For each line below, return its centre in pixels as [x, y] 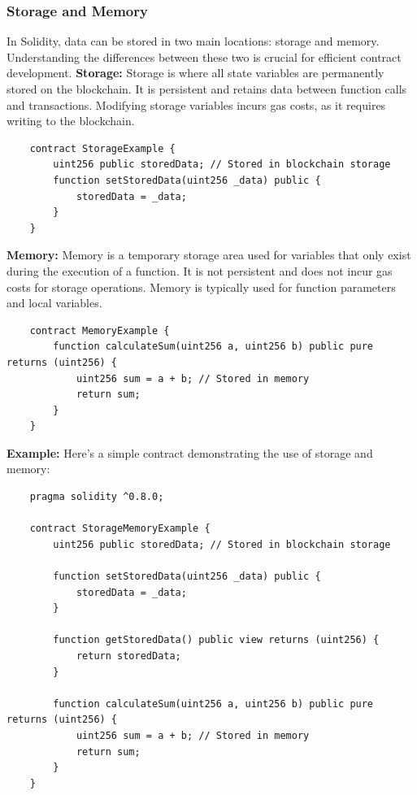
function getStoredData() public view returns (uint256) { [216, 640]
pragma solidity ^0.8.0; [97, 497]
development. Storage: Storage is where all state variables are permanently [195, 73]
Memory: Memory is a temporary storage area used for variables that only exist [209, 255]
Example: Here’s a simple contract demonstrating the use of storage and [190, 452]
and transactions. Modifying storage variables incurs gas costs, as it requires [196, 104]
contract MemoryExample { [100, 330]
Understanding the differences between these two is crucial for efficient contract [204, 56]
